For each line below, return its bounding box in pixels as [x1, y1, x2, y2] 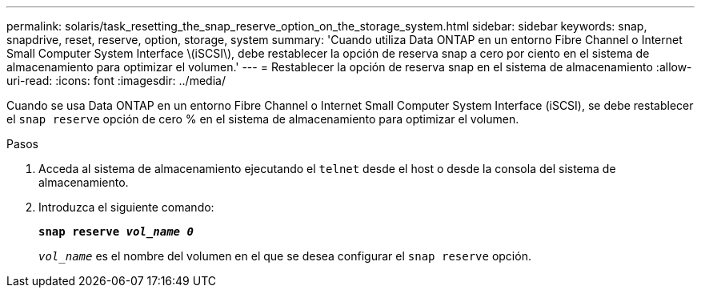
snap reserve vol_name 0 [38, 225, 194, 238]
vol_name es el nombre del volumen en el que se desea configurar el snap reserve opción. [38, 249, 531, 263]
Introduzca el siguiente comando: [38, 200, 214, 214]
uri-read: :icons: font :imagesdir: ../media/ [6, 74, 226, 87]
